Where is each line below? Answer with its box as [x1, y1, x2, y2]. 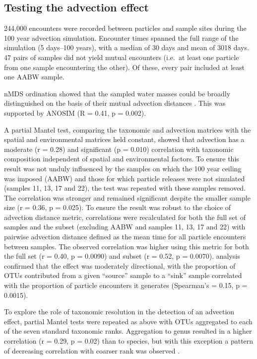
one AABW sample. [4, 72, 64, 82]
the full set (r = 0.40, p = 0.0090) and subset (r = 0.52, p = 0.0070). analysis [4, 251, 240, 261]
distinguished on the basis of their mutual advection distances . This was [4, 98, 225, 108]
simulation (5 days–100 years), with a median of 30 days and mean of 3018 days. [4, 42, 249, 53]
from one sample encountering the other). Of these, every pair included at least [4, 62, 245, 72]
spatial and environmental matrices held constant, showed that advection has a [4, 134, 245, 144]
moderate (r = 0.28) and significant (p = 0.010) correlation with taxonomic [4, 144, 234, 154]
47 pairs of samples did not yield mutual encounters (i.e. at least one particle [4, 52, 239, 62]
